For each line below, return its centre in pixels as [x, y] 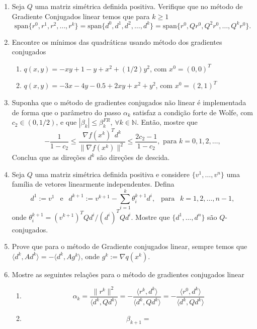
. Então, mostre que [167, 122]
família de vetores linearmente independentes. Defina [93, 184]
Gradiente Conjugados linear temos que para [81, 16]
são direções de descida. [133, 157]
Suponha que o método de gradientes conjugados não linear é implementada [129, 102]
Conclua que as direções [49, 157]
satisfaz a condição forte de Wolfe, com [193, 112]
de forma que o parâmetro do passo [66, 112]
